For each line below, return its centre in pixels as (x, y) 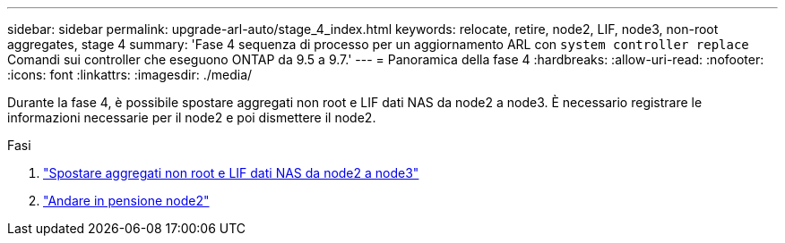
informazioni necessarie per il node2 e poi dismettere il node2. (192, 117)
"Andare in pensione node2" (126, 201)
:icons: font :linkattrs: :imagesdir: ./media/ (130, 75)
